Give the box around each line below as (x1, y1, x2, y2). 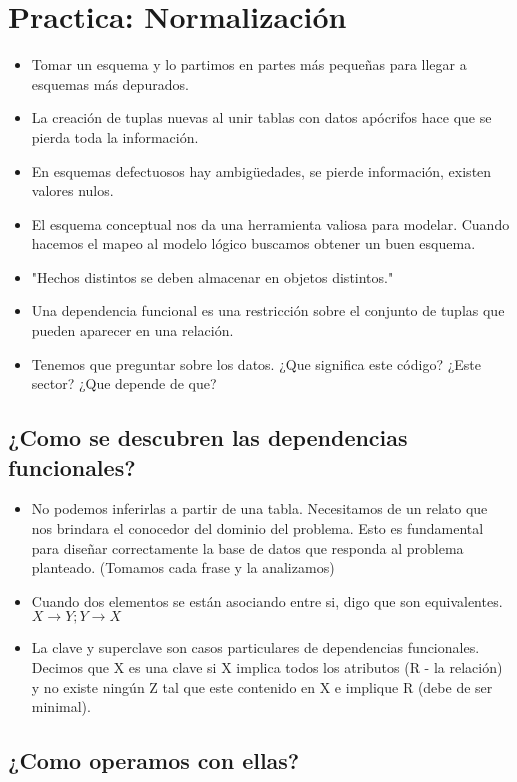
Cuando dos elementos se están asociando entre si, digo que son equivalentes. (31, 590, 503, 611)
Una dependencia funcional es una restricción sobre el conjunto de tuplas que (31, 300, 505, 321)
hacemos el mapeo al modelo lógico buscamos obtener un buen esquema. (31, 233, 476, 254)
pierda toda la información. (31, 126, 199, 147)
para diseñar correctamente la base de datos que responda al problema (31, 537, 464, 558)
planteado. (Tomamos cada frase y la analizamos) (31, 557, 335, 578)
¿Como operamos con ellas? (8, 745, 300, 776)
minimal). (31, 696, 91, 717)
